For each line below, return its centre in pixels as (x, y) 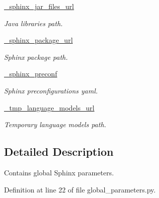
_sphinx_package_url (39, 40)
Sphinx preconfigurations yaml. (51, 90)
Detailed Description (59, 152)
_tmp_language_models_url (49, 107)
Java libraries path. (33, 23)
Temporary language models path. (55, 124)
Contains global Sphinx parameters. (59, 172)
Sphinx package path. (36, 57)
